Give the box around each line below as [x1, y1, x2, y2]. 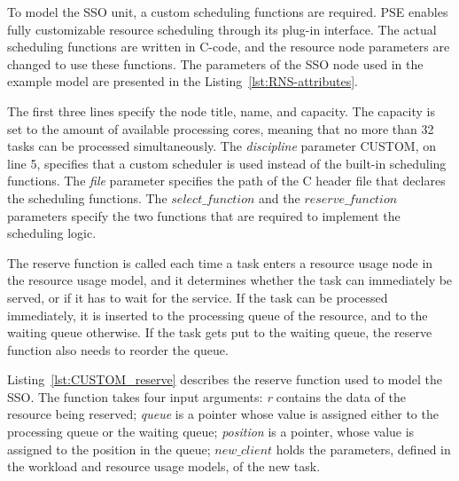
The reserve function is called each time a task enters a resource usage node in [7, 253, 433, 272]
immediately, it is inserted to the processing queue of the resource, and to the [7, 305, 428, 324]
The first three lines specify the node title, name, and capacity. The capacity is [7, 101, 435, 120]
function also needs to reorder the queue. [7, 340, 229, 359]
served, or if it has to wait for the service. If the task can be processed [7, 288, 388, 306]
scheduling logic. [7, 224, 97, 242]
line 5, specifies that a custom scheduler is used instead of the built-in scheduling [7, 154, 447, 172]
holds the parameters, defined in [276, 439, 451, 458]
